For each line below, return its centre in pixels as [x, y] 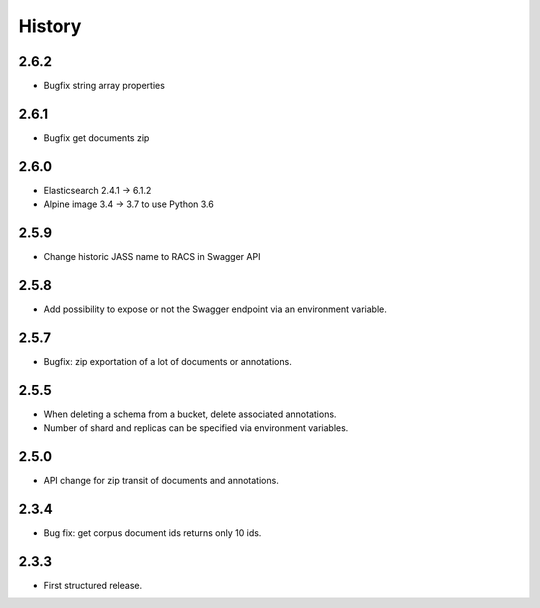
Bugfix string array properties [104, 86]
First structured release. [93, 585]
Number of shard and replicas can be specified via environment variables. [196, 428]
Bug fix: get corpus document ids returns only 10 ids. [152, 533]
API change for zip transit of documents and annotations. [161, 481]
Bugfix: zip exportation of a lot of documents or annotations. [167, 361]
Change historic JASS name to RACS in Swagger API [152, 257]
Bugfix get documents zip [96, 137]
